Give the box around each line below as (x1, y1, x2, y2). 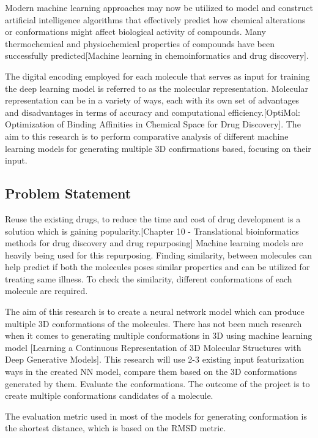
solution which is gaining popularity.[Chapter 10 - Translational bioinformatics (5, 224, 299, 237)
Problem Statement (5, 184, 131, 203)
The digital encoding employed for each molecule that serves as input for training (5, 69, 310, 82)
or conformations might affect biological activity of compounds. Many (5, 25, 266, 38)
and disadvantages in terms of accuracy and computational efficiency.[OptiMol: (5, 105, 300, 118)
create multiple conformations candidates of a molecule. (5, 389, 213, 402)
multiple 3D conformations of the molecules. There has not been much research (5, 317, 302, 330)
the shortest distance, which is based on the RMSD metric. (5, 421, 226, 434)
